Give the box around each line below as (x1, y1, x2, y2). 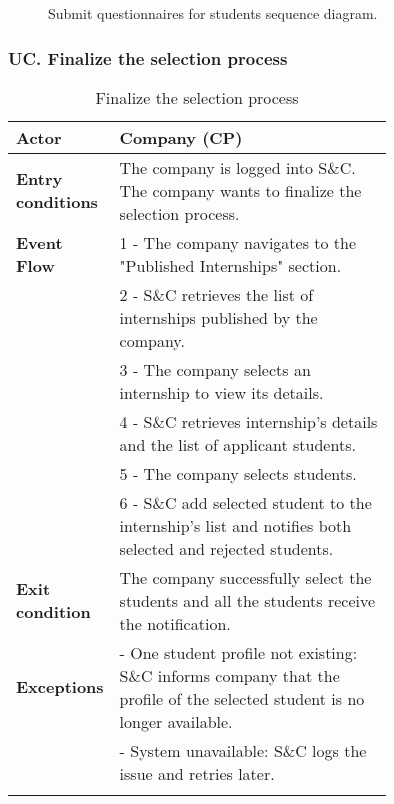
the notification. (119, 611, 231, 635)
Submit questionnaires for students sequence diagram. (48, 3, 378, 23)
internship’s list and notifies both (119, 513, 352, 537)
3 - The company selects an (119, 357, 311, 381)
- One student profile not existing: (119, 640, 358, 664)
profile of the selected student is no (119, 686, 365, 710)
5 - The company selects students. (119, 461, 357, 485)
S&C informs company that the (119, 663, 340, 687)
